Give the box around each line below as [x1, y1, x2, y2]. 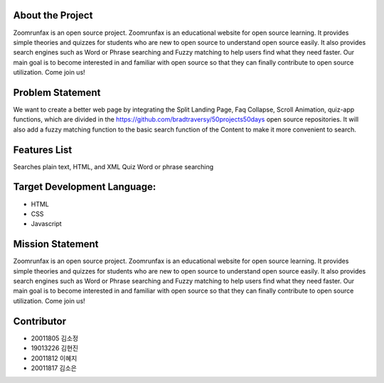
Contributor [13, 315, 67, 327]
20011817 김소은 [31, 363, 78, 372]
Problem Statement [13, 86, 101, 99]
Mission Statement [13, 238, 99, 250]
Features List [13, 144, 73, 156]
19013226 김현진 [31, 344, 78, 352]
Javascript [31, 220, 62, 228]
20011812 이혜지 [31, 354, 78, 362]
